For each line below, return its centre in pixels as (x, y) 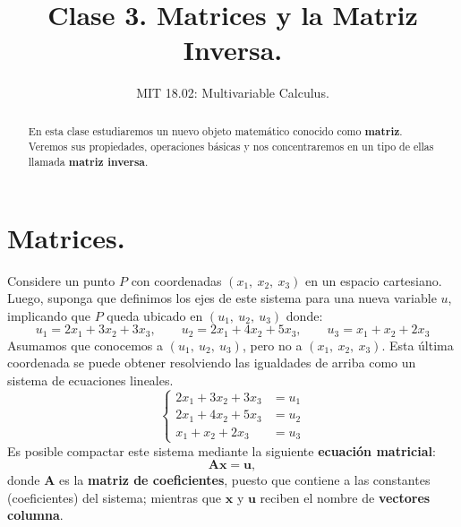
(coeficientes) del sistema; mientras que (115, 497)
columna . (35, 515)
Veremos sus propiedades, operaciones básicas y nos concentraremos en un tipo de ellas (231, 147)
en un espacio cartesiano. (374, 280)
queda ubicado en (155, 315)
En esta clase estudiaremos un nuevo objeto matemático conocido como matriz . (215, 131)
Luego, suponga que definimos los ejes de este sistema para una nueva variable (222, 298)
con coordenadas (176, 280)
